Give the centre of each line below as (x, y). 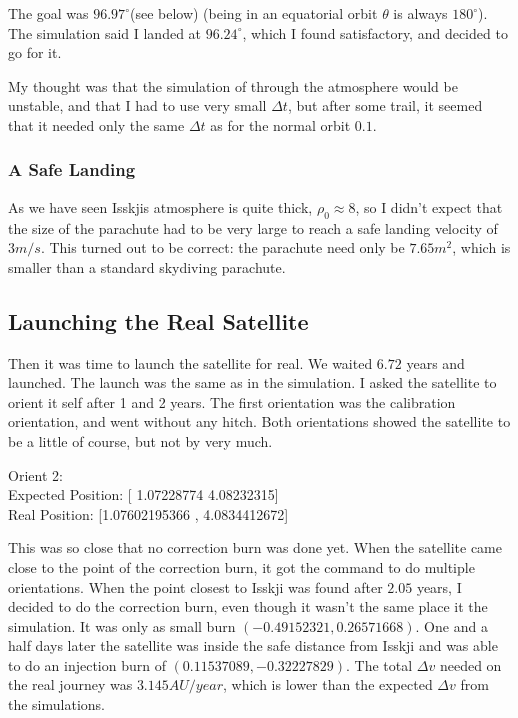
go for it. (35, 52)
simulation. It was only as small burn (122, 625)
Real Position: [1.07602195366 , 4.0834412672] (148, 513)
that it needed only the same (96, 124)
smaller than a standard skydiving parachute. (147, 266)
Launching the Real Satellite (158, 320)
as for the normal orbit (280, 124)
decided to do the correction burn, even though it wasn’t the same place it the (248, 606)
